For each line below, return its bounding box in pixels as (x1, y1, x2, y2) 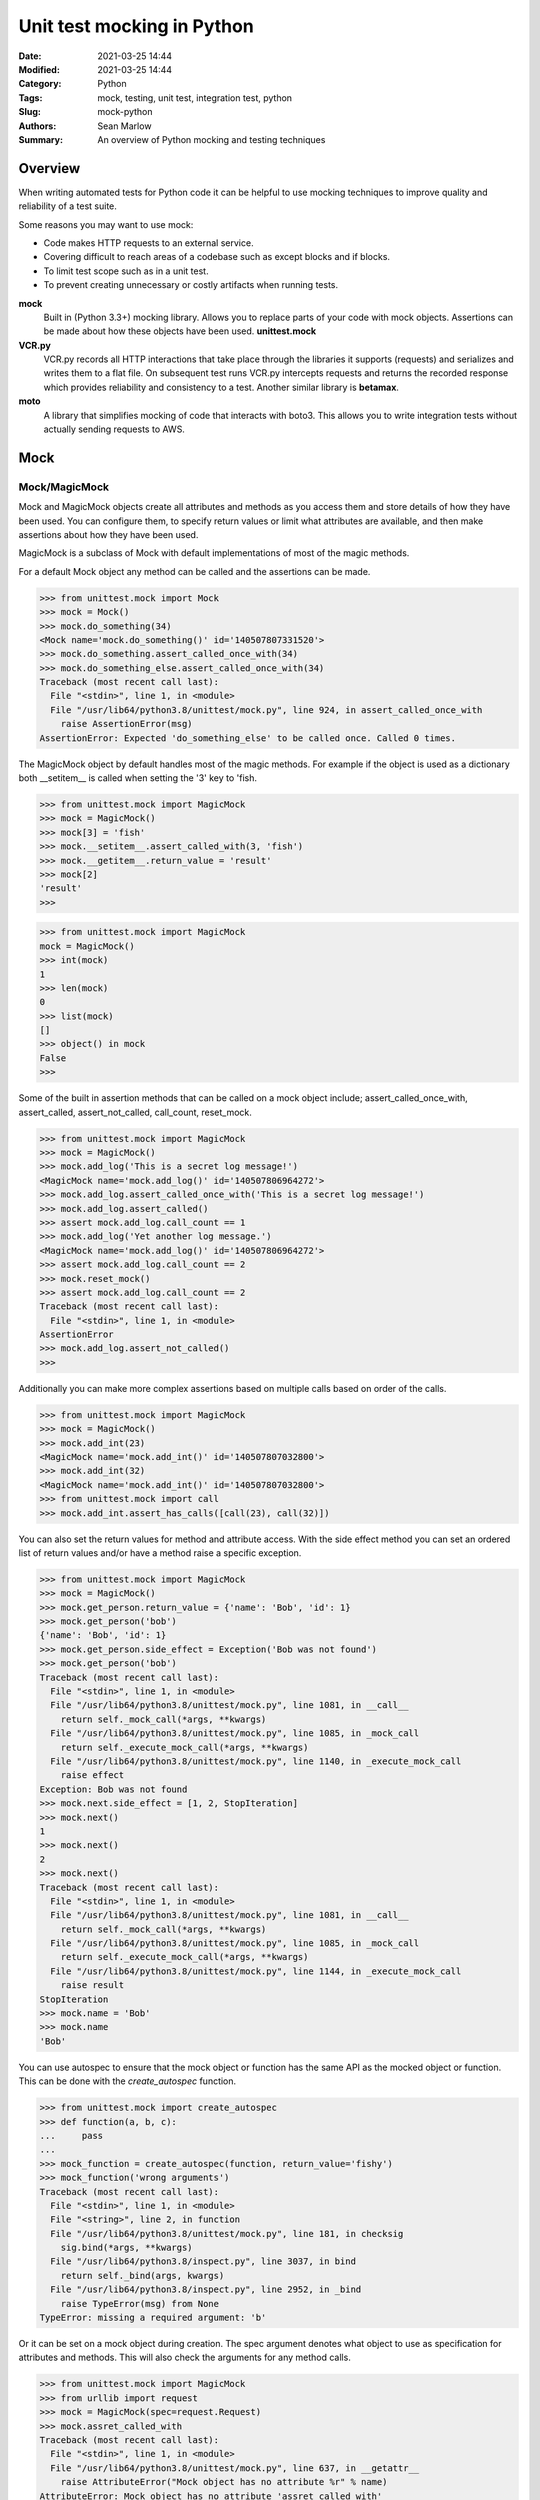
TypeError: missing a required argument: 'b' (39, 2312, 267, 2324)
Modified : (18, 63, 60, 75)
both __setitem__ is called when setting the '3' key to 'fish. (18, 772, 258, 784)
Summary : (18, 133, 64, 145)
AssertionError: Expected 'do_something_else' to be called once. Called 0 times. (39, 732, 457, 744)
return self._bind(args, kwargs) (60, 2270, 225, 2281)
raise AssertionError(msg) (60, 718, 194, 730)
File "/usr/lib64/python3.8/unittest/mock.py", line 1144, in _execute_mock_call (50, 1965, 462, 1977)
